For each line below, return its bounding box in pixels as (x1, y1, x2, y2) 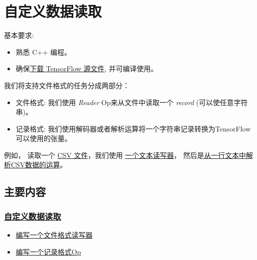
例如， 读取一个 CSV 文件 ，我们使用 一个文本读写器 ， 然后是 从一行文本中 (4, 149, 246, 160)
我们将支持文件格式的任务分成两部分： (4, 80, 129, 90)
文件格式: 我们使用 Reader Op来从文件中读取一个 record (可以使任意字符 (15, 97, 248, 107)
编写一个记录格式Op (15, 246, 81, 257)
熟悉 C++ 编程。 (15, 46, 72, 57)
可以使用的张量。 (15, 133, 72, 143)
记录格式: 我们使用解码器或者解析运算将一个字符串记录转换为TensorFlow (15, 123, 251, 133)
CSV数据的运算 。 (10, 159, 67, 170)
